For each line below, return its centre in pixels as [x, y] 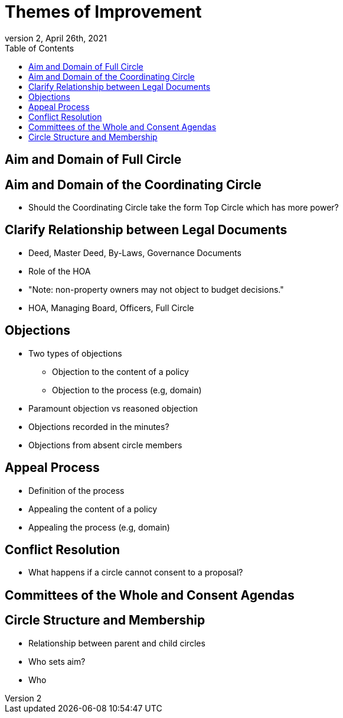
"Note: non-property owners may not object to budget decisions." [156, 289]
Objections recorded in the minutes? [99, 426]
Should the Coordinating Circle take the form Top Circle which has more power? [184, 208]
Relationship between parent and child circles [117, 643]
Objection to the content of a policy [120, 371]
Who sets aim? [57, 661]
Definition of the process [76, 490]
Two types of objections [75, 353]
